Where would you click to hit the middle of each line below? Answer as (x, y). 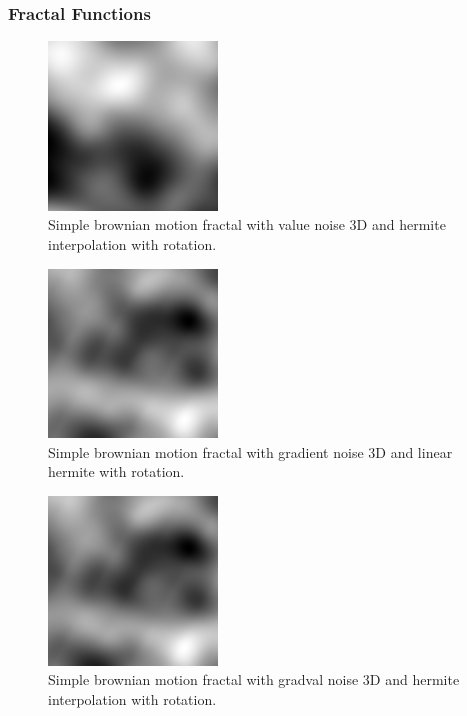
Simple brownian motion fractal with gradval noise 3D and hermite (254, 679)
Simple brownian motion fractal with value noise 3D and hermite (247, 224)
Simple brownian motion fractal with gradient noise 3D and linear (250, 451)
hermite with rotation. (116, 471)
